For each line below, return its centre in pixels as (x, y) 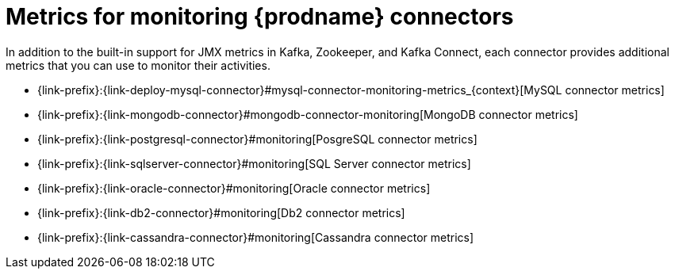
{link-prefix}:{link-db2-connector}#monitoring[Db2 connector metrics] (221, 212)
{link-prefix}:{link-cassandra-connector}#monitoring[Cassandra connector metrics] (256, 237)
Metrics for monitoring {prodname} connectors (260, 17)
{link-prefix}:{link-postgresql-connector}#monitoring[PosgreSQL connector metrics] (257, 139)
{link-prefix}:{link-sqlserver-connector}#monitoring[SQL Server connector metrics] (254, 163)
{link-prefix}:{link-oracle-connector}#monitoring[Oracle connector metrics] (234, 188)
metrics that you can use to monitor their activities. (138, 65)
